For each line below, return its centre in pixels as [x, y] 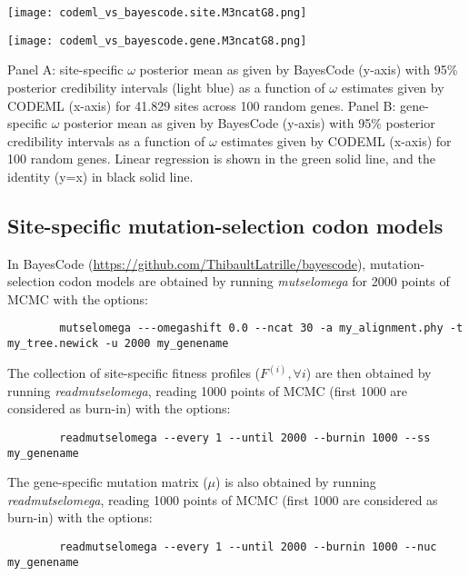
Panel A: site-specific [65, 70]
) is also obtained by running [296, 482]
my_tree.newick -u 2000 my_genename [118, 344]
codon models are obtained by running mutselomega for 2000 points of [254, 281]
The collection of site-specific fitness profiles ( [134, 373]
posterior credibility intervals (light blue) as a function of [166, 87]
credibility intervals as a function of [106, 140]
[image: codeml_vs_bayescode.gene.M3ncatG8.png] [157, 40]
